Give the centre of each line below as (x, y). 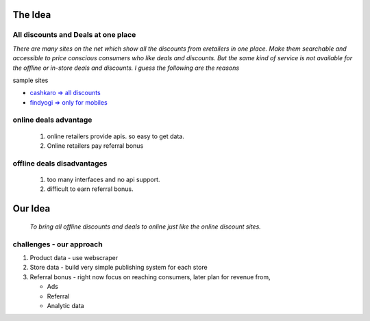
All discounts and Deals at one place (74, 35)
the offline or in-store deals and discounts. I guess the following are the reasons (126, 68)
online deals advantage (52, 120)
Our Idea (32, 209)
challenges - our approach (58, 244)
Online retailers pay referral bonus (95, 146)
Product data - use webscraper (74, 257)
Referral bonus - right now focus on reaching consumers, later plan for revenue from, (150, 277)
